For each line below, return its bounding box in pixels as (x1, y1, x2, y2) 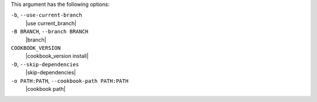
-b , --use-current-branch (11, 12, 82, 19)
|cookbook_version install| (25, 53, 89, 60)
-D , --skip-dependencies (11, 60, 79, 67)
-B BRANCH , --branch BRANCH (11, 28, 89, 35)
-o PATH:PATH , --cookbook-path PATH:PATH (11, 77, 129, 84)
